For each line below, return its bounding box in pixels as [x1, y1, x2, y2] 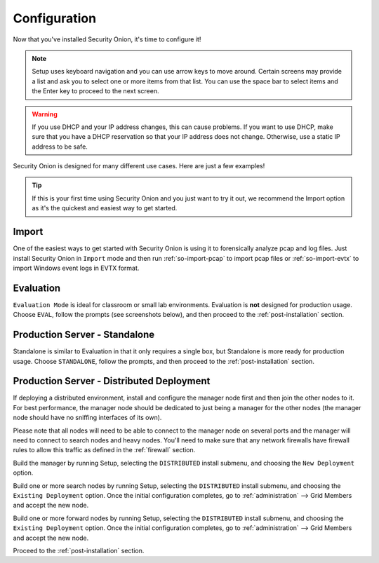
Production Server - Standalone [13, 329, 155, 341]
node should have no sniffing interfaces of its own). [13, 414, 162, 422]
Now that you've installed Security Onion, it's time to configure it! [13, 35, 201, 43]
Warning [32, 109, 58, 118]
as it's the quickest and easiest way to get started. [32, 204, 178, 212]
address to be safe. [32, 142, 88, 151]
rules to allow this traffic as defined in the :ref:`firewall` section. [13, 446, 196, 454]
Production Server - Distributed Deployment [13, 375, 211, 387]
